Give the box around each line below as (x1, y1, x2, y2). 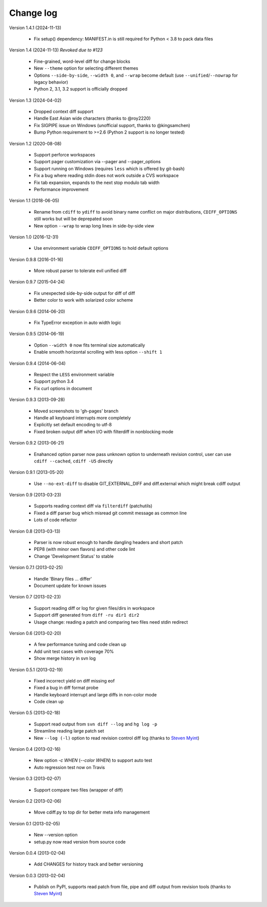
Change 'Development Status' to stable (34, 553, 114, 559)
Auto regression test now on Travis (34, 764, 105, 770)
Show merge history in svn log (34, 655, 96, 661)
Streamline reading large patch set (34, 728, 104, 734)
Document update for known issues (34, 583, 106, 589)
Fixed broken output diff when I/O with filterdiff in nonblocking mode (34, 428, 174, 435)
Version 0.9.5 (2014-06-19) (9, 331, 64, 337)
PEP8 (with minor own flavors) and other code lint (34, 546, 135, 552)
